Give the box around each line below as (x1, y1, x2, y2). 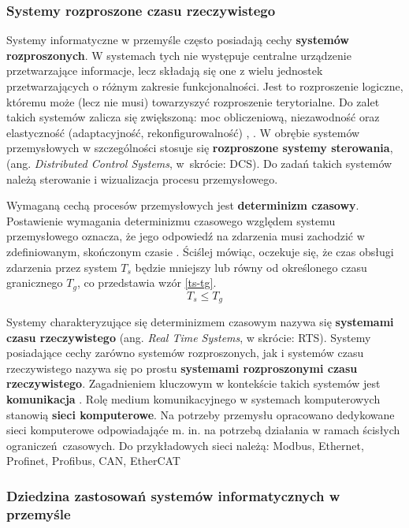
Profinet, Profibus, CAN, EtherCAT (6, 452, 180, 469)
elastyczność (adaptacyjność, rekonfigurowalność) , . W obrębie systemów (6, 124, 360, 140)
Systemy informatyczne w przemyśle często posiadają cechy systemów (6, 32, 349, 48)
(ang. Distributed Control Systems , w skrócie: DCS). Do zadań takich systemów (6, 154, 392, 171)
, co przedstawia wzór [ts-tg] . (76, 274, 217, 291)
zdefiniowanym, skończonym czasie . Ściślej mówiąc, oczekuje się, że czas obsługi (6, 243, 394, 259)
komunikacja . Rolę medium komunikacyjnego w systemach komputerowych (6, 391, 381, 407)
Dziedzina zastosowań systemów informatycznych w (6, 485, 340, 505)
